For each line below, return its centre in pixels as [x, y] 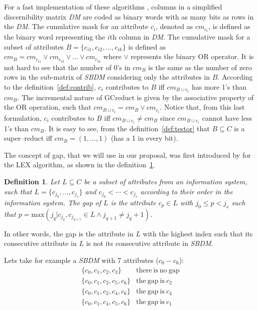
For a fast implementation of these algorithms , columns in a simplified [113, 7]
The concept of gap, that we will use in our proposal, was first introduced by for [127, 154]
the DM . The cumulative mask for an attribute [76, 26]
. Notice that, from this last [202, 107]
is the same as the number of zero [200, 67]
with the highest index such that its [198, 233]
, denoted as [174, 26]
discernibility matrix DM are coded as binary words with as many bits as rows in [129, 16]
